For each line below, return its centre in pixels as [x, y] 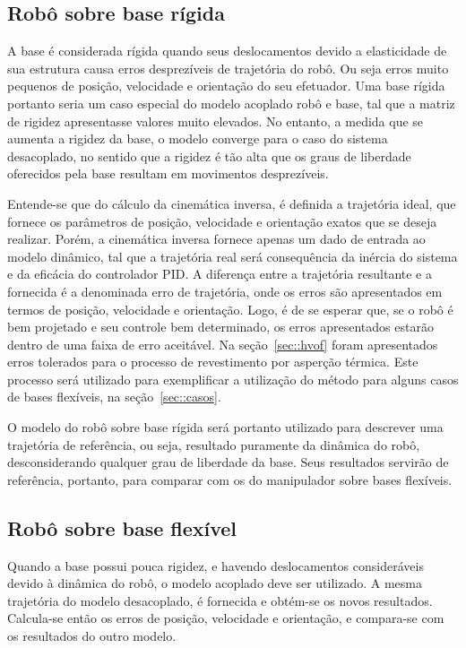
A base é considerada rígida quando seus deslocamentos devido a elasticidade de [227, 51]
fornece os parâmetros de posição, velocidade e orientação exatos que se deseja [222, 221]
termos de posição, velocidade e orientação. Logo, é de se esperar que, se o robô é [230, 309]
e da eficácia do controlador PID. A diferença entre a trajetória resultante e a [220, 274]
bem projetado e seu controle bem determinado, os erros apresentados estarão [220, 327]
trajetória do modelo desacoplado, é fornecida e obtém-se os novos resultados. [220, 600]
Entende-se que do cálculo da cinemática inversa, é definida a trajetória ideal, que [232, 203]
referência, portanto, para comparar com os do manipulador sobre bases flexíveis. [230, 479]
